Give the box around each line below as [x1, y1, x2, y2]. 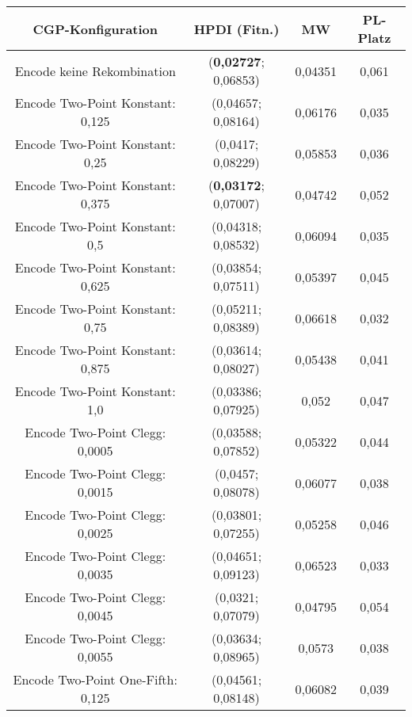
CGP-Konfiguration [32, 19, 158, 38]
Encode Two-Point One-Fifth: [13, 670, 177, 688]
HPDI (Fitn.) [193, 19, 280, 38]
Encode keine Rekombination [14, 61, 176, 80]
